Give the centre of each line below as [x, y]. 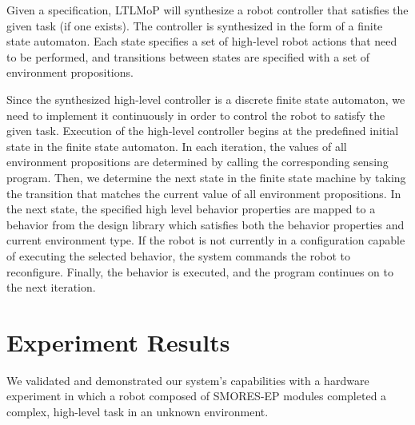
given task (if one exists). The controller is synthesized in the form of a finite [195, 25]
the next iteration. [51, 287]
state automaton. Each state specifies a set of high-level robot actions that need [202, 41]
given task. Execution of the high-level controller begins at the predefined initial [203, 131]
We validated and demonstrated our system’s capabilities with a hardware [188, 380]
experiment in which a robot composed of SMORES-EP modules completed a [197, 396]
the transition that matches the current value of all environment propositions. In [204, 193]
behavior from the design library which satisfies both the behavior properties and [206, 224]
